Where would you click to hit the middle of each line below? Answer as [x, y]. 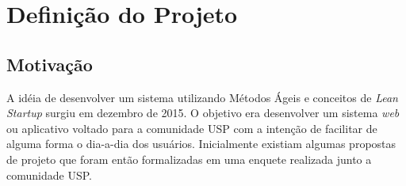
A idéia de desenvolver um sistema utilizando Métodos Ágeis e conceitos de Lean [202, 97]
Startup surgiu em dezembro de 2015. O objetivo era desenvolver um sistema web [203, 113]
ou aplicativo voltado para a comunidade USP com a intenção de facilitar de [192, 128]
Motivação [50, 64]
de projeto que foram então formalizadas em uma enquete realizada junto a [189, 159]
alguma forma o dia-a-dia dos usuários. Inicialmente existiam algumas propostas [201, 144]
